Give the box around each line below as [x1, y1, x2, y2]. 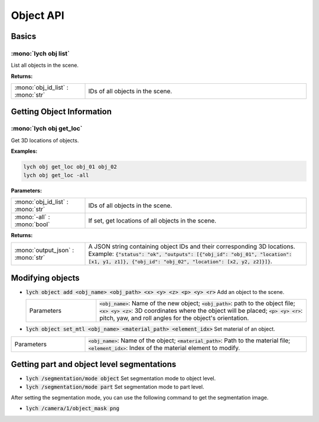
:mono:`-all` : [14, 213, 50, 221]
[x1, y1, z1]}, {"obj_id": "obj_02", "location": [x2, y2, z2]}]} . [88, 257, 273, 266]
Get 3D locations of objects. [11, 136, 79, 144]
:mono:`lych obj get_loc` [11, 125, 83, 133]
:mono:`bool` [14, 220, 50, 228]
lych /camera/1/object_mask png [25, 405, 119, 412]
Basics [11, 31, 37, 41]
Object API [11, 9, 64, 22]
